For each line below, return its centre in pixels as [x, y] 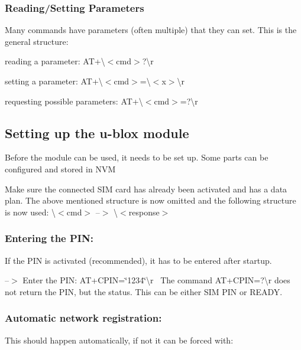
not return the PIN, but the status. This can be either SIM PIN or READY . [144, 291]
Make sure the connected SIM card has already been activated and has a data [146, 189]
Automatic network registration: [83, 318]
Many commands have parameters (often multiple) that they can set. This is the [151, 30]
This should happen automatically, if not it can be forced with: [119, 340]
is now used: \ [30, 212]
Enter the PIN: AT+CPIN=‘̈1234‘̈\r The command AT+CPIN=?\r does [156, 280]
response [144, 212]
